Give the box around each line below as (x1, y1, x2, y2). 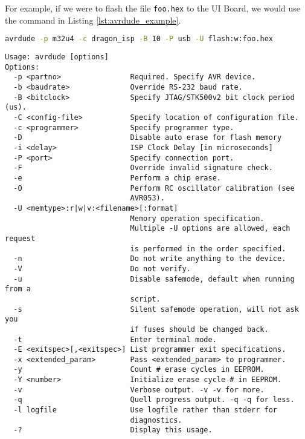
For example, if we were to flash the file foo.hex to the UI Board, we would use (5, 2, 300, 14)
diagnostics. (130, 415, 182, 424)
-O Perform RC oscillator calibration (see (13, 183, 295, 193)
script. (130, 294, 161, 303)
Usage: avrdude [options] (5, 53, 109, 62)
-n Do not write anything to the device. (13, 254, 286, 263)
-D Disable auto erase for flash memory (13, 133, 282, 142)
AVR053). (130, 194, 165, 203)
